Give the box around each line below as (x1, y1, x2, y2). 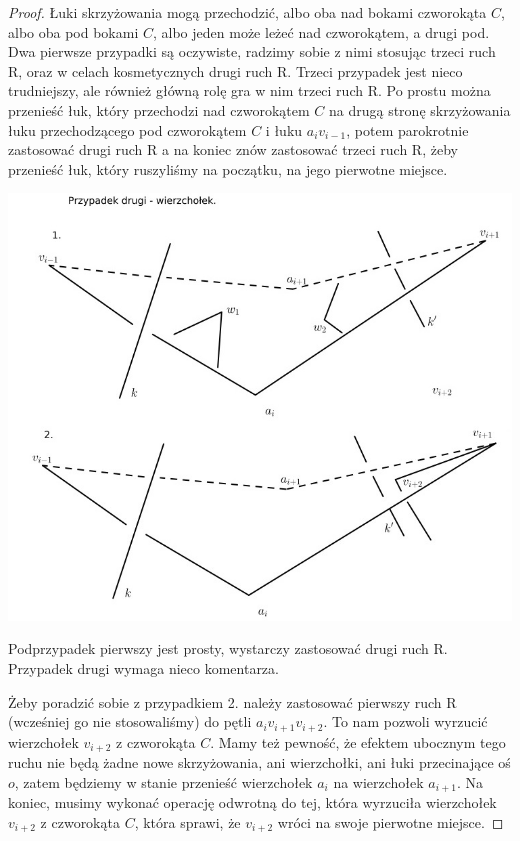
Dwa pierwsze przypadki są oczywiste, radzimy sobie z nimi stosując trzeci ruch (8, 41, 496, 62)
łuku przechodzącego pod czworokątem (8, 119, 247, 140)
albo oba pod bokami (8, 21, 139, 42)
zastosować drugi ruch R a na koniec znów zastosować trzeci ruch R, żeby (8, 139, 458, 160)
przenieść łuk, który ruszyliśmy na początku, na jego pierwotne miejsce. (8, 158, 448, 179)
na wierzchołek (333, 771, 424, 792)
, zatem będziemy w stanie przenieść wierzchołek (14, 771, 313, 792)
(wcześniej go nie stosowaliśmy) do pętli (8, 711, 252, 732)
